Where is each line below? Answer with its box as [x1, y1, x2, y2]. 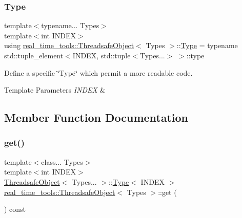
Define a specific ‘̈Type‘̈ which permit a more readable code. [4, 67, 193, 78]
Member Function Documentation [4, 110, 189, 125]
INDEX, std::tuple [72, 50, 131, 60]
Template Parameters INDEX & [4, 84, 106, 95]
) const [4, 204, 26, 214]
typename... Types [41, 20, 99, 31]
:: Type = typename [176, 40, 238, 51]
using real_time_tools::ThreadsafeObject [4, 40, 134, 51]
